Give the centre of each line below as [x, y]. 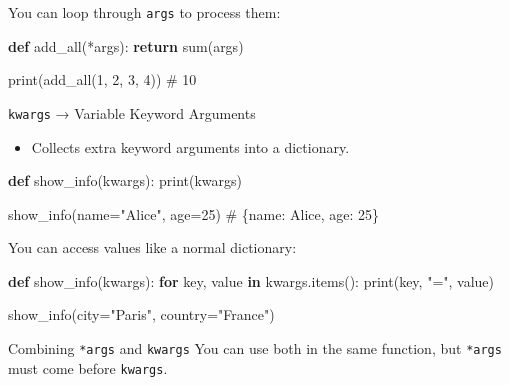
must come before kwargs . [88, 367]
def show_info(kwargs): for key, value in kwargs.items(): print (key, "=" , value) [251, 280]
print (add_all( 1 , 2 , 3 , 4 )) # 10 [102, 79]
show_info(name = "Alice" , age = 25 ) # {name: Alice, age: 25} [194, 213]
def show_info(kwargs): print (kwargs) [125, 180]
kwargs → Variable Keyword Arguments [132, 112]
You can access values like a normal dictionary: [152, 247]
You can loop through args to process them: [144, 12]
